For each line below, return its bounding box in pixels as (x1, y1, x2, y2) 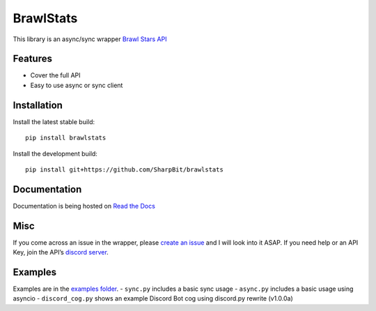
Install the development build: (13, 149, 97, 158)
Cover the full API (30, 71, 81, 79)
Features (13, 53, 52, 65)
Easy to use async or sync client (30, 81, 123, 89)
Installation (13, 99, 63, 111)
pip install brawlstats (25, 134, 107, 142)
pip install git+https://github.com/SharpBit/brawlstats (25, 165, 224, 174)
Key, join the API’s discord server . (13, 248, 109, 257)
